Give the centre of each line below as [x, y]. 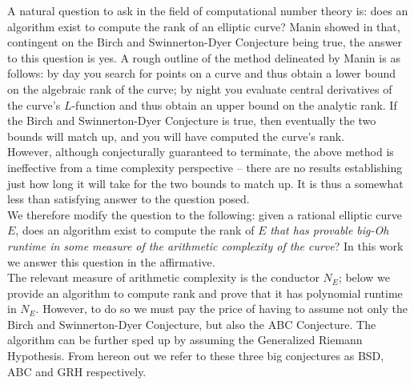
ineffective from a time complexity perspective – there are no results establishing [205, 167]
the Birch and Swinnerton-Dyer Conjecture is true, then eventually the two [192, 120]
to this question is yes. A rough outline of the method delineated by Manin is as [204, 57]
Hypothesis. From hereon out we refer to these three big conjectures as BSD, [196, 356]
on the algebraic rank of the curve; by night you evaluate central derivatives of [200, 88]
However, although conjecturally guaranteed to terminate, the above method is [201, 152]
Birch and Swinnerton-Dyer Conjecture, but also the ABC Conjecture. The [192, 324]
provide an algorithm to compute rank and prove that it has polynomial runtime [205, 293]
